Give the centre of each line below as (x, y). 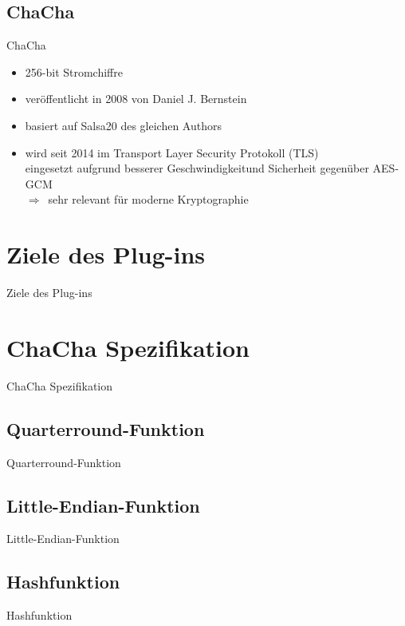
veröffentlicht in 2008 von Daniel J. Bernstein (136, 99)
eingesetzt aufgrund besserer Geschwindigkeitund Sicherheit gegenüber (197, 168)
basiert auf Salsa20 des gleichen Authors (123, 125)
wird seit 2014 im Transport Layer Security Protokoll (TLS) (172, 152)
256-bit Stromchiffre (74, 71)
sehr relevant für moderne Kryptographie (148, 199)
